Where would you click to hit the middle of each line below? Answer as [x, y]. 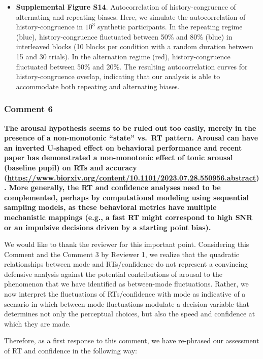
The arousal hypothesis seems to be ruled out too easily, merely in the [130, 128]
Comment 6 [28, 109]
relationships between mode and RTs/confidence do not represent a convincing [126, 264]
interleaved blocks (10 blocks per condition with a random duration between [135, 46]
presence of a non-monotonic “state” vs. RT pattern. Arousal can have [131, 138]
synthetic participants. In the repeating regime [170, 27]
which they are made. [38, 323]
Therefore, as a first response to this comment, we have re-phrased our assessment [132, 340]
